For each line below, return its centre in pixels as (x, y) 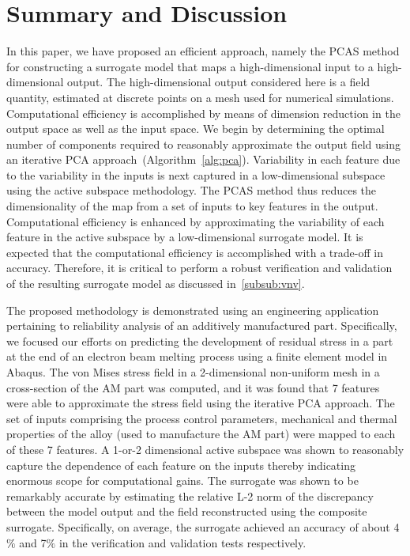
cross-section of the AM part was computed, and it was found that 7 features (193, 387)
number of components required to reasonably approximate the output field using (204, 144)
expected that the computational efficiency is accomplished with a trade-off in (195, 252)
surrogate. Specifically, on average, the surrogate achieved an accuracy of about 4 (203, 526)
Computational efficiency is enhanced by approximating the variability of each (196, 221)
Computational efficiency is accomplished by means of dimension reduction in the (203, 113)
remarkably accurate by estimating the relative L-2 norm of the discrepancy (190, 495)
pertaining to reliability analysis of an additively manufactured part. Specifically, (202, 325)
